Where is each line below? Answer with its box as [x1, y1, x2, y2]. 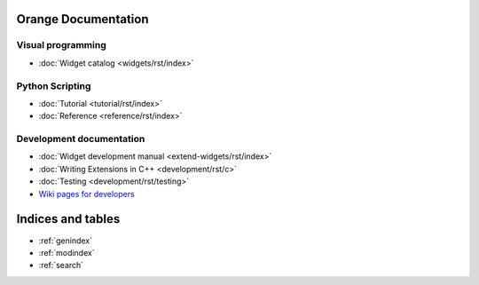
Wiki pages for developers [38, 188, 135, 199]
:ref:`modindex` [38, 247, 95, 257]
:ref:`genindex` [38, 235, 93, 246]
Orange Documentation [16, 12, 150, 27]
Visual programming [16, 39, 106, 51]
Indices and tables [16, 211, 121, 226]
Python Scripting [16, 80, 91, 92]
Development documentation [16, 133, 145, 146]
